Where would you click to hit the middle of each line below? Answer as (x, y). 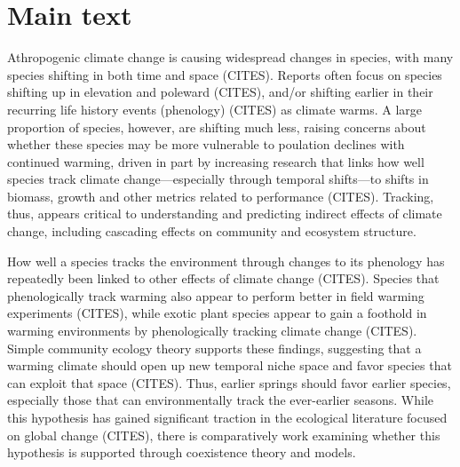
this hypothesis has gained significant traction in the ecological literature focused (227, 417)
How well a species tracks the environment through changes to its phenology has (226, 261)
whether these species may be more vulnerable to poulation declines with (206, 144)
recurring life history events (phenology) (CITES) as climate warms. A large (214, 109)
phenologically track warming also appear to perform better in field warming (216, 295)
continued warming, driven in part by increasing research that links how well (216, 161)
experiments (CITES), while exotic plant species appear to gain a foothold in (217, 313)
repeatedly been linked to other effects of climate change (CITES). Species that (223, 278)
